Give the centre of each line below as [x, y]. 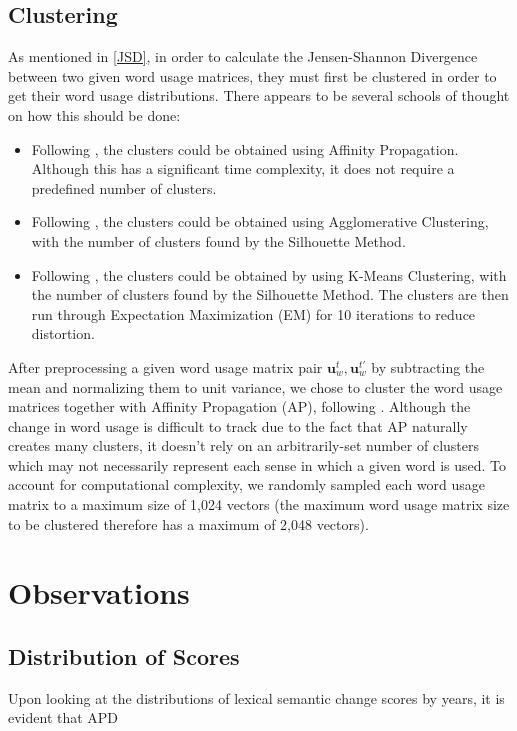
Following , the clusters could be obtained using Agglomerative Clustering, [260, 221]
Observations [99, 592]
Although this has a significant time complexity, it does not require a [243, 168]
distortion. [63, 333]
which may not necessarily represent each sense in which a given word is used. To [257, 464]
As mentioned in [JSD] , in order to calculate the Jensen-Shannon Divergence [243, 56]
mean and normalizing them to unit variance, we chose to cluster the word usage [255, 386]
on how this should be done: [94, 114]
